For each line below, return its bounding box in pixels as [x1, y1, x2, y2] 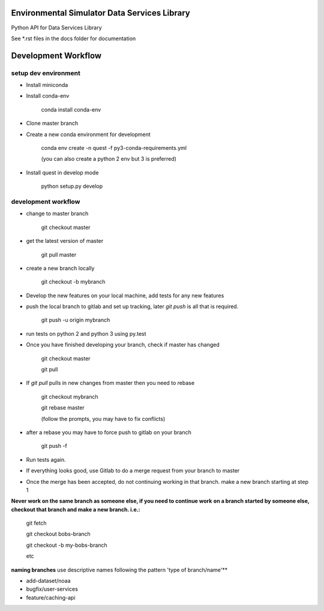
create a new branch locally [26, 264, 95, 272]
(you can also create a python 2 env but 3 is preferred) [41, 155, 177, 162]
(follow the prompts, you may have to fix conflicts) [41, 415, 166, 422]
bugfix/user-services [26, 585, 78, 593]
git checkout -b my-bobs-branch [26, 541, 107, 549]
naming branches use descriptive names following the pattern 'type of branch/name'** [11, 566, 228, 573]
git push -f [41, 443, 67, 450]
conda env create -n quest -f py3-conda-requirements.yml [41, 145, 187, 152]
